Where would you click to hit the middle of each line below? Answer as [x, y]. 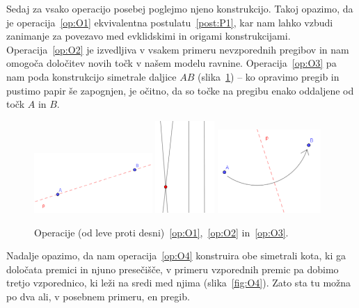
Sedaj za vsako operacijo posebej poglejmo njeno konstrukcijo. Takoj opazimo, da [180, 8]
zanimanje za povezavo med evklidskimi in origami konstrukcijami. [149, 36]
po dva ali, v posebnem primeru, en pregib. [98, 297]
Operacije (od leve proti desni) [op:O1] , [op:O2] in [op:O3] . [161, 232]
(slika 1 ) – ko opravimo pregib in [268, 76]
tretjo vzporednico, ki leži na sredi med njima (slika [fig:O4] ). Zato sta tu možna [179, 283]
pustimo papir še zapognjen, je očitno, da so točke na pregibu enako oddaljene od [180, 90]
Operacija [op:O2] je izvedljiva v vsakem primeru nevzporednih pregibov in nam [178, 49]
